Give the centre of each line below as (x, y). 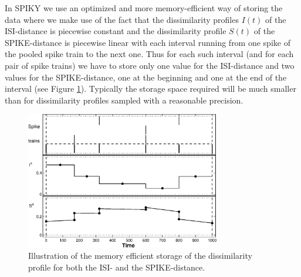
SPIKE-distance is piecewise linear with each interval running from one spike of (148, 42)
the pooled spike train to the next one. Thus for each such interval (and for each (149, 54)
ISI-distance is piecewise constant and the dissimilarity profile (116, 31)
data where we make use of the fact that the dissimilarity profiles (122, 19)
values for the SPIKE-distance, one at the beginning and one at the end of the (146, 77)
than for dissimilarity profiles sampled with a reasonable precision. (124, 100)
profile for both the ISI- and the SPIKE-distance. (117, 267)
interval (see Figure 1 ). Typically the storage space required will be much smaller (150, 89)
